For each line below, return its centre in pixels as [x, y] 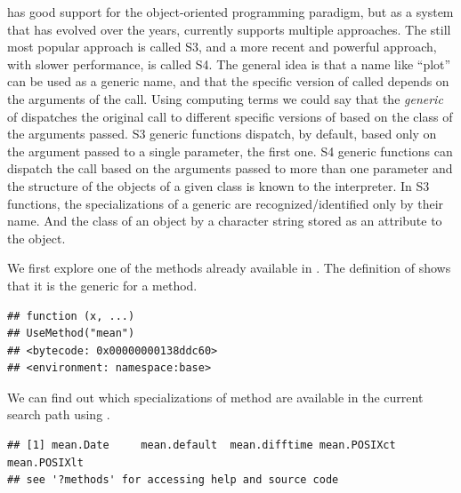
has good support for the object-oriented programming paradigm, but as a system [230, 12]
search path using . [59, 414]
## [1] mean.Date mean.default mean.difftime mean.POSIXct [202, 445]
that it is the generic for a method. [102, 285]
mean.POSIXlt [45, 462]
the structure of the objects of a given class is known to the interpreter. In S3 [218, 185]
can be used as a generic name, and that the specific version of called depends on [228, 81]
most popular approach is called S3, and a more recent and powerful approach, [222, 47]
